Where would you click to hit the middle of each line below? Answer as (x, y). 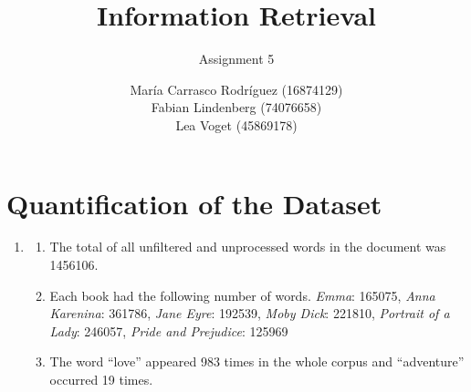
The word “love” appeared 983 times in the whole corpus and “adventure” (257, 361)
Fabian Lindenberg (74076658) (236, 107)
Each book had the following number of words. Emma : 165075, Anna (242, 295)
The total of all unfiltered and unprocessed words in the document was (248, 247)
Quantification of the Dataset (194, 203)
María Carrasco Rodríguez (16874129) (236, 89)
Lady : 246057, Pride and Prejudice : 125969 (169, 330)
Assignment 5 (236, 59)
